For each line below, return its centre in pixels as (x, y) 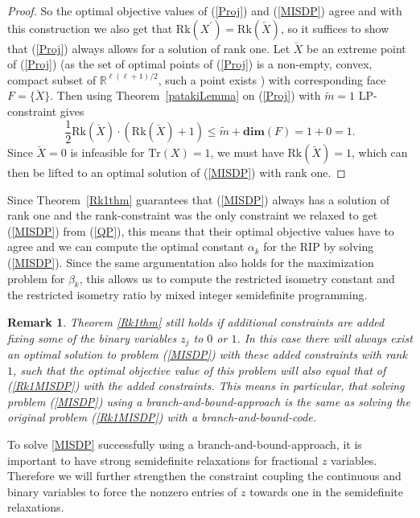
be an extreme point (356, 48)
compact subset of (52, 79)
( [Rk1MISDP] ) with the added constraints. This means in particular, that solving (206, 386)
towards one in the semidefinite (326, 491)
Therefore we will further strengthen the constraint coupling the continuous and (204, 476)
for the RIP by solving (319, 247)
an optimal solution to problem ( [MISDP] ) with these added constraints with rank (207, 354)
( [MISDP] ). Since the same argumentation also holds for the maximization (191, 262)
